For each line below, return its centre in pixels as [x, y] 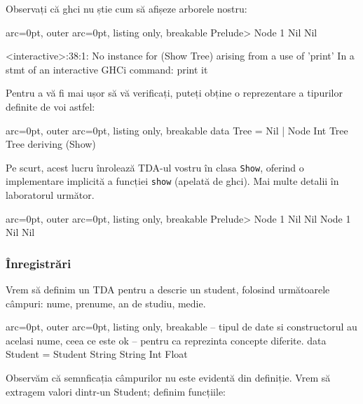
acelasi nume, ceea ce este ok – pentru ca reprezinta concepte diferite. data [166, 340]
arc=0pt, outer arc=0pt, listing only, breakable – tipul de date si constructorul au [181, 327]
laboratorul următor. [50, 195]
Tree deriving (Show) [51, 144]
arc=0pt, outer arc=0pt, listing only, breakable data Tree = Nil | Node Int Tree [177, 130]
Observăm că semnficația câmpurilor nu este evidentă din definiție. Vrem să [168, 378]
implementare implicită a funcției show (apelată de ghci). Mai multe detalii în [172, 181]
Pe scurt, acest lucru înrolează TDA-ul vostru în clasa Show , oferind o [155, 167]
